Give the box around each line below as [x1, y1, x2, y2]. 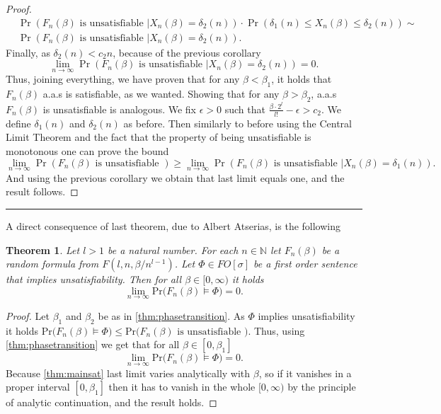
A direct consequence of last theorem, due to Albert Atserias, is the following [6, 218, 341, 233]
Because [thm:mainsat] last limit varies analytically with [6, 365, 251, 380]
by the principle [287, 379, 356, 394]
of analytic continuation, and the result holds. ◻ [6, 395, 217, 410]
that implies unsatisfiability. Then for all [6, 272, 182, 287]
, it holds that [271, 71, 332, 86]
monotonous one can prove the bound [6, 143, 169, 158]
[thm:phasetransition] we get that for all [6, 337, 180, 352]
